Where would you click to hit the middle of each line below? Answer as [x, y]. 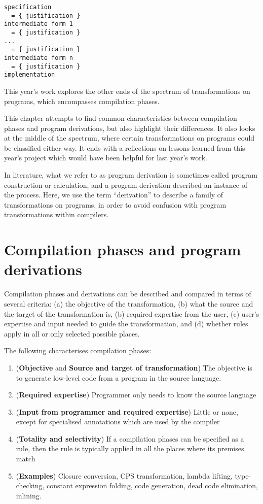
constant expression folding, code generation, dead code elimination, [152, 485]
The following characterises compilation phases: [78, 350]
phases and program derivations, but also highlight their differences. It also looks [130, 128]
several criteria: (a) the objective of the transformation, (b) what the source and [129, 303]
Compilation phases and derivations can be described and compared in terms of [128, 294]
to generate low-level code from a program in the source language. [119, 377]
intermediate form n [39, 58]
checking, [30, 485]
